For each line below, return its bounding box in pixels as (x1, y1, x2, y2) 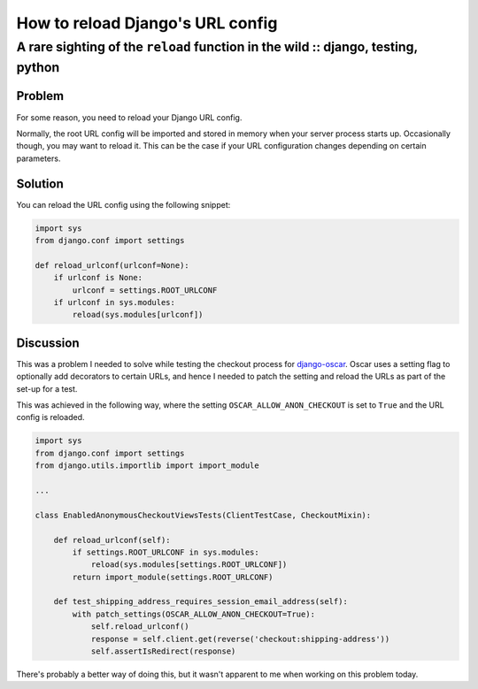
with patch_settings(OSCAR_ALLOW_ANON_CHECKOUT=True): (72, 609, 316, 619)
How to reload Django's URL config (16, 13, 278, 33)
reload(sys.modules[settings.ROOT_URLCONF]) (90, 560, 288, 570)
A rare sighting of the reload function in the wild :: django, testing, (16, 39, 418, 55)
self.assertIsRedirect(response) (90, 647, 236, 656)
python (16, 59, 60, 75)
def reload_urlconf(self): (53, 535, 172, 545)
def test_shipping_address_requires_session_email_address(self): (53, 597, 349, 607)
